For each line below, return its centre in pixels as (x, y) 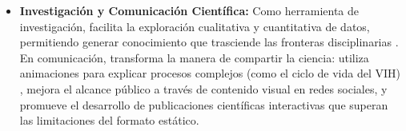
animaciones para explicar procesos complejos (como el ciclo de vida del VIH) (210, 73)
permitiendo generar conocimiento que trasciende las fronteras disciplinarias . (209, 42)
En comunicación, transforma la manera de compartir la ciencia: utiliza (194, 57)
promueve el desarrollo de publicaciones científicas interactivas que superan (204, 104)
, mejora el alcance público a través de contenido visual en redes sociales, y (203, 88)
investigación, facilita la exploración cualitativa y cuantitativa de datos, (195, 26)
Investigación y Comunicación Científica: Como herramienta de (189, 10)
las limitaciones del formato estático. (109, 120)
